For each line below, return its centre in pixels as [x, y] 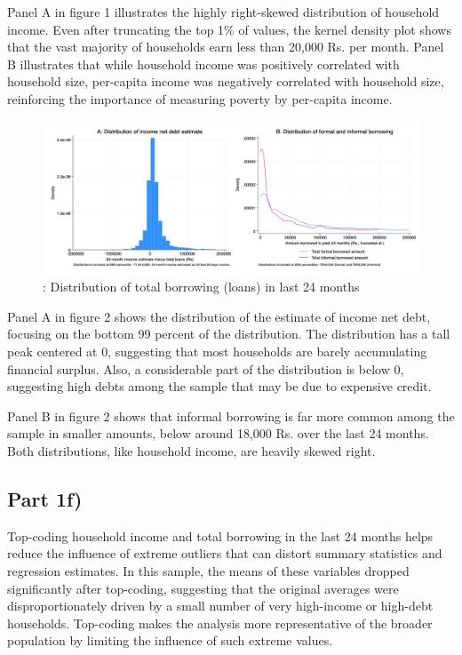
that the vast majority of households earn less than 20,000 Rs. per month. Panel [226, 47]
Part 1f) [45, 498]
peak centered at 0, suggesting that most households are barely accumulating [217, 351]
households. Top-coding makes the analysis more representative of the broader [220, 623]
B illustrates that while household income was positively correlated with [203, 64]
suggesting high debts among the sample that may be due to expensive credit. [219, 386]
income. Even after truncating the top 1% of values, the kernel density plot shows [229, 29]
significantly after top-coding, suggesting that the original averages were [203, 588]
